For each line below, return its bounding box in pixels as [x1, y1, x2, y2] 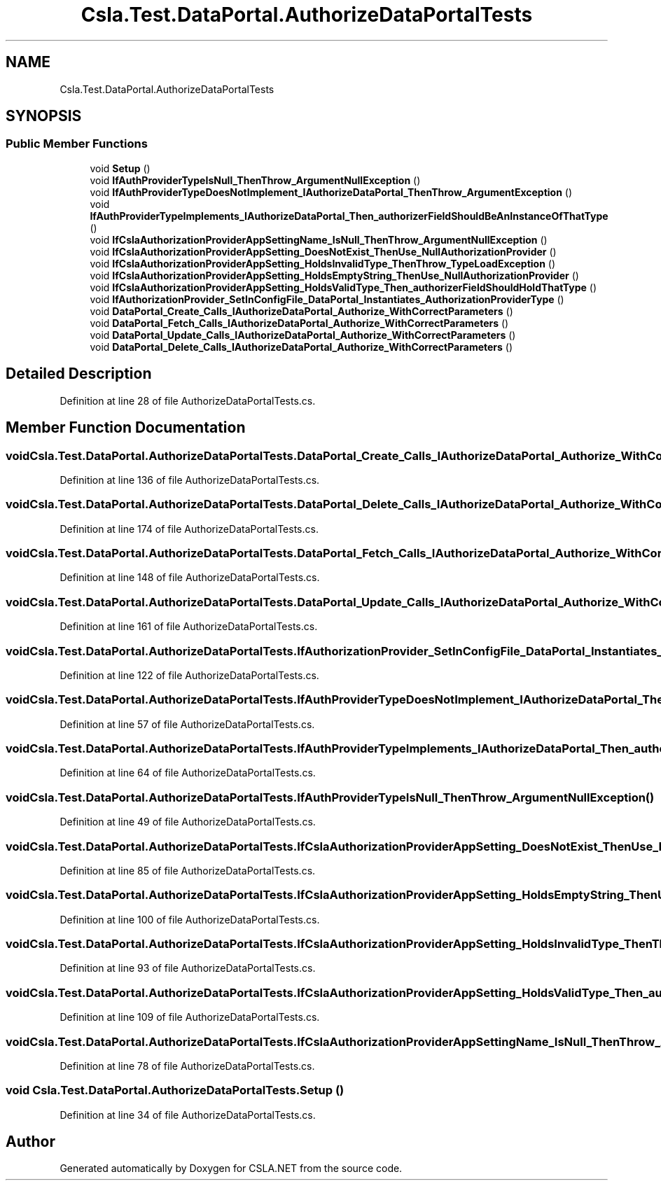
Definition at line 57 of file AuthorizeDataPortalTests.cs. [60, 718, 315, 730]
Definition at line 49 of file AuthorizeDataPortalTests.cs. [60, 816, 316, 828]
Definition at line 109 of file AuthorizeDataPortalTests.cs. [60, 1011, 320, 1024]
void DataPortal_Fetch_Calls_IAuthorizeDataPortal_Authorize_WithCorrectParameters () [90, 316, 509, 329]
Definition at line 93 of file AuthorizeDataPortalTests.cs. [60, 962, 316, 975]
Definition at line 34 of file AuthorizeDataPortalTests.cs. [60, 1108, 316, 1121]
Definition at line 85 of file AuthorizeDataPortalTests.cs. [60, 864, 316, 877]
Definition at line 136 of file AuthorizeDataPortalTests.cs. [60, 473, 320, 486]
